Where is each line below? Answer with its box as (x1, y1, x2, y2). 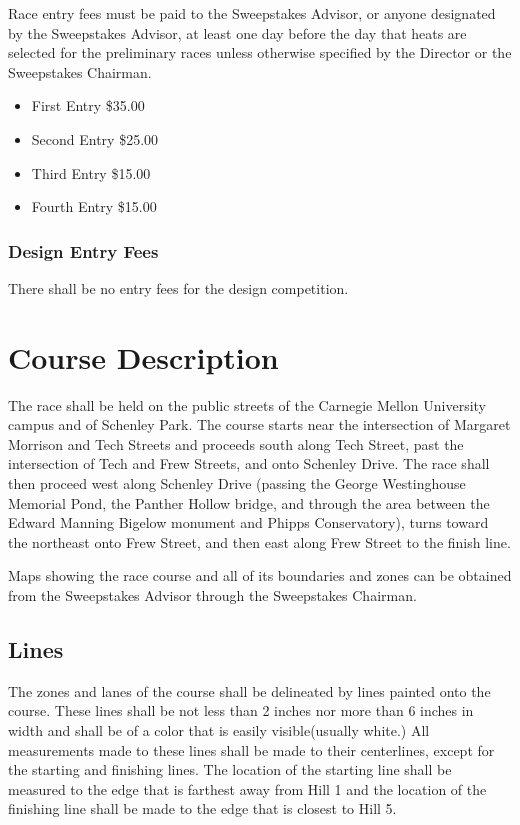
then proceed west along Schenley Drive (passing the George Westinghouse (8, 473, 466, 494)
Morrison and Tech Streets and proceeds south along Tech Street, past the (8, 433, 464, 454)
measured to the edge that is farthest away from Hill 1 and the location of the (8, 778, 487, 799)
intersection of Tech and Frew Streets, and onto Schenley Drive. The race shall (8, 453, 490, 474)
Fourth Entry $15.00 (31, 196, 157, 217)
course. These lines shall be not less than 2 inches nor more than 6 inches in (8, 700, 474, 721)
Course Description (8, 336, 279, 377)
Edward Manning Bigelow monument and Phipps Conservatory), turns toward (8, 512, 489, 533)
